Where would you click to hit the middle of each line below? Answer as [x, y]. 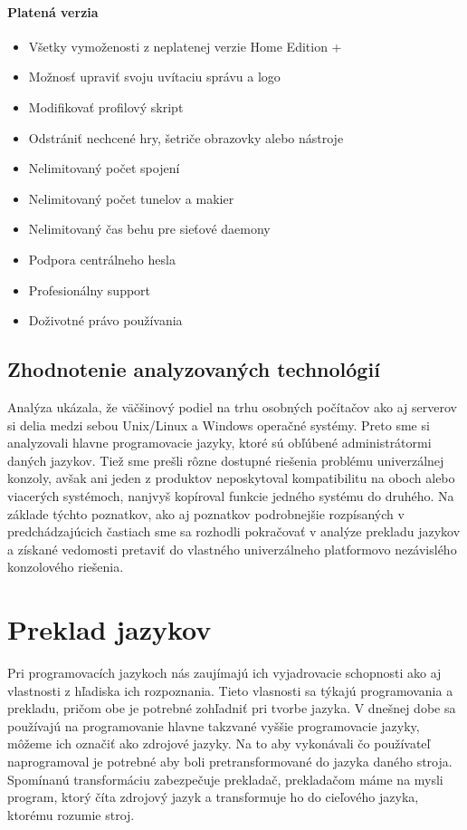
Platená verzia [53, 11]
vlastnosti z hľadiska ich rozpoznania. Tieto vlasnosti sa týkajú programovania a [230, 690]
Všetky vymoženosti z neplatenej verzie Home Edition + [185, 46]
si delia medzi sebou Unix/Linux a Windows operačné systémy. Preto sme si [219, 425]
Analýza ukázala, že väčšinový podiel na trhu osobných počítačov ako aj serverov [232, 406]
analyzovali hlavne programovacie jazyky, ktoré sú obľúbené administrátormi [219, 443]
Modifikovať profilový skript [106, 106]
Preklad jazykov [110, 629]
